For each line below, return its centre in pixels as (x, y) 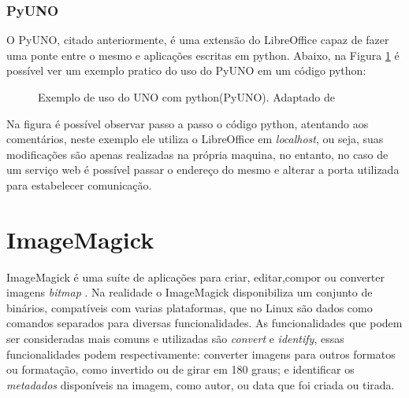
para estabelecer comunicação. (79, 184)
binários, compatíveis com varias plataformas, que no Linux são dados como (190, 307)
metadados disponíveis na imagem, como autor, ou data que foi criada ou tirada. (201, 384)
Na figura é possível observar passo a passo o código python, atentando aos (188, 123)
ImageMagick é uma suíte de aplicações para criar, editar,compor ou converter (195, 276)
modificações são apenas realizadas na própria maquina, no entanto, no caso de (197, 154)
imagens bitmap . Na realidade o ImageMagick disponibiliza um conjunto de (190, 292)
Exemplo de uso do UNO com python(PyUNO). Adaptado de (186, 97)
